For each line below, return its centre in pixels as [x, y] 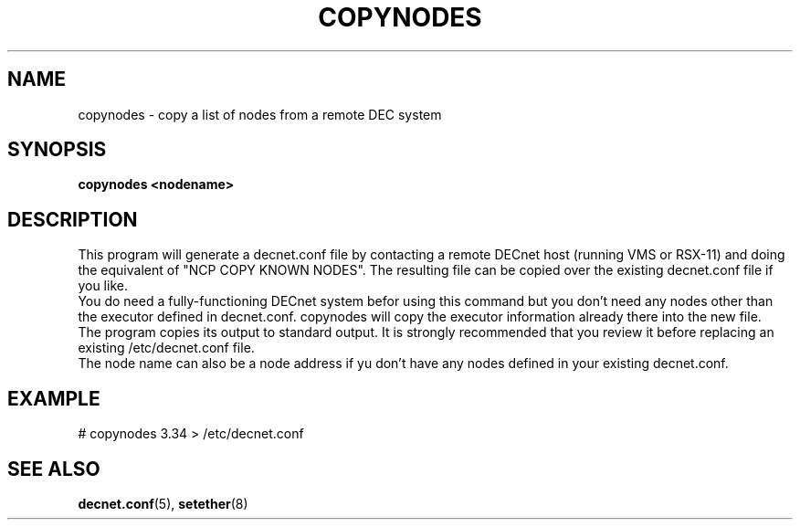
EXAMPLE [54, 398]
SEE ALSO [54, 469]
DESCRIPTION [73, 219]
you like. [103, 286]
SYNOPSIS [57, 150]
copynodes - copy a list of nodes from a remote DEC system [260, 114]
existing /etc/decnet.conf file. [166, 348]
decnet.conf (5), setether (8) [163, 503]
